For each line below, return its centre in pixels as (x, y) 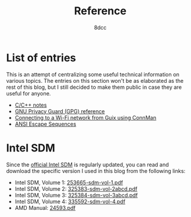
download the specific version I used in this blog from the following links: (96, 170)
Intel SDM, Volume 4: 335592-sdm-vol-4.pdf (70, 201)
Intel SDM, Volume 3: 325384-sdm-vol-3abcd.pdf (76, 195)
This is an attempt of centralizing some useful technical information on (93, 74)
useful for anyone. (29, 93)
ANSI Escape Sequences (45, 124)
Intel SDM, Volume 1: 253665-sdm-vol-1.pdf (69, 182)
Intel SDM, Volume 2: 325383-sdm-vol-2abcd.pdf (76, 188)
